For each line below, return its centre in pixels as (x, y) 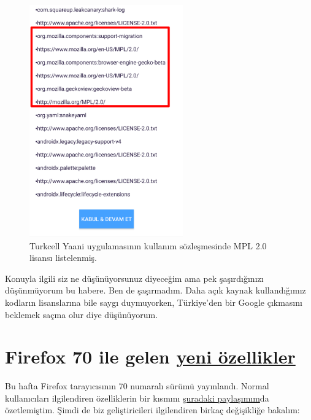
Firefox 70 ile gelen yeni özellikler (150, 356)
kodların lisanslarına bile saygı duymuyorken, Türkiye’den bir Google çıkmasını (154, 302)
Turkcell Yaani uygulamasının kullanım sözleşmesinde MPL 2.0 (148, 245)
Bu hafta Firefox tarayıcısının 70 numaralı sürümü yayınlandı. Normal (137, 386)
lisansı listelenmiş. (63, 258)
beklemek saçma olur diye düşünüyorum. (82, 314)
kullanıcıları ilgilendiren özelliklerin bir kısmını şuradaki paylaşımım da (137, 398)
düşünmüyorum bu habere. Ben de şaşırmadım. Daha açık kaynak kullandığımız (155, 290)
